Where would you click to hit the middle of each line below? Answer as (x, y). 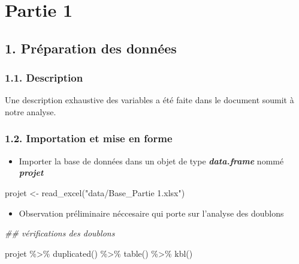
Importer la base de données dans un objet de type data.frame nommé (151, 160)
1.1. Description (44, 78)
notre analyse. (31, 111)
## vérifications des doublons (60, 233)
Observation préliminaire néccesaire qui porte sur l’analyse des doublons (151, 213)
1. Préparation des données (91, 48)
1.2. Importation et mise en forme (89, 138)
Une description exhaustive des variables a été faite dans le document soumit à (149, 100)
